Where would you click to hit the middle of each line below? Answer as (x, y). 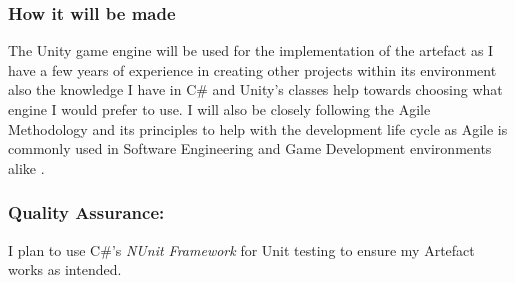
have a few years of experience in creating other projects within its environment (252, 69)
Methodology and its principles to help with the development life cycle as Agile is (258, 128)
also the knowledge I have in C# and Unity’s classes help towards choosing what (255, 89)
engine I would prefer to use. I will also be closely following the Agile (219, 109)
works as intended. (65, 269)
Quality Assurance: (86, 212)
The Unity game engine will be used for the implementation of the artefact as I (251, 50)
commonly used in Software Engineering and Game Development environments (250, 148)
